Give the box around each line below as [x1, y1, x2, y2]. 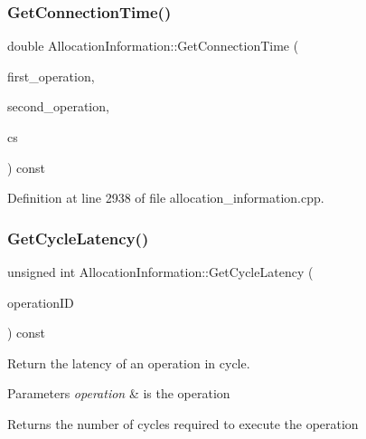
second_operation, [7, 97, 109, 116]
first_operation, [7, 66, 95, 85]
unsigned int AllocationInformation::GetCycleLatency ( [7, 262, 314, 281]
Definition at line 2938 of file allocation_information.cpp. [7, 188, 324, 207]
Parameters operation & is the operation [7, 384, 230, 403]
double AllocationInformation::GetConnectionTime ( [7, 36, 299, 55]
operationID [7, 292, 74, 311]
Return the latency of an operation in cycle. [7, 353, 250, 372]
